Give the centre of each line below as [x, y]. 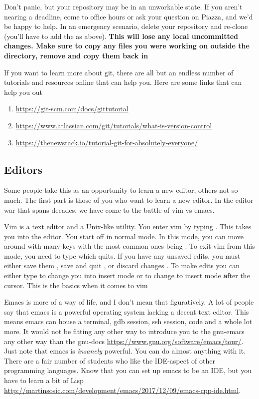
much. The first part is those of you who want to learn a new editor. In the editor [129, 199]
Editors [23, 169]
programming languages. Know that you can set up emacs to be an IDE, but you [128, 370]
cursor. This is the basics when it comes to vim [76, 285]
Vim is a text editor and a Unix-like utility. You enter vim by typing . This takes [128, 226]
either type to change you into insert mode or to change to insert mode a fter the [127, 275]
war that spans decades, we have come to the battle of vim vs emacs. [109, 209]
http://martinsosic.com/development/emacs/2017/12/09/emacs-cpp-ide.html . [123, 390]
